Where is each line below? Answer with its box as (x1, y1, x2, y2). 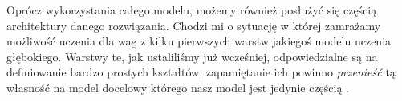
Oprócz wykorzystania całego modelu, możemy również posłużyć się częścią (6, 2, 377, 17)
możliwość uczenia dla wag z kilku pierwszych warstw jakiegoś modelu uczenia (6, 33, 392, 49)
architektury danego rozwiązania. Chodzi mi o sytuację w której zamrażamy (6, 17, 381, 33)
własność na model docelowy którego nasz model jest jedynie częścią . (6, 79, 350, 95)
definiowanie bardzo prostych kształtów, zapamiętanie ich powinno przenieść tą (6, 64, 396, 80)
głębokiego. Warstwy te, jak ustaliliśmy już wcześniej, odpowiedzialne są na (6, 48, 378, 64)
